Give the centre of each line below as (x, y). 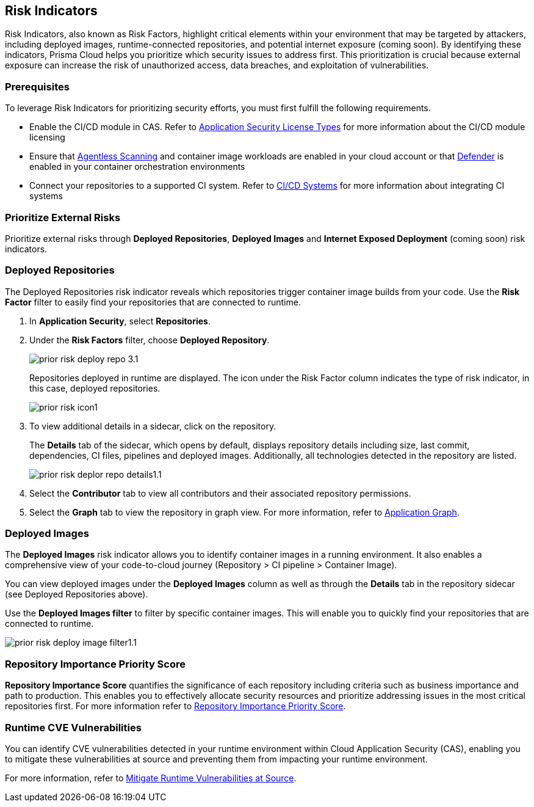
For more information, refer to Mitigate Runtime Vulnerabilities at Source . (151, 778)
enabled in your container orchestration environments (137, 167)
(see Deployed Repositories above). (77, 594)
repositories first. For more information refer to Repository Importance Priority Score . (175, 706)
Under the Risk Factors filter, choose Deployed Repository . (150, 340)
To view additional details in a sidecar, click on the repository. (153, 426)
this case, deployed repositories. (95, 388)
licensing (47, 137)
